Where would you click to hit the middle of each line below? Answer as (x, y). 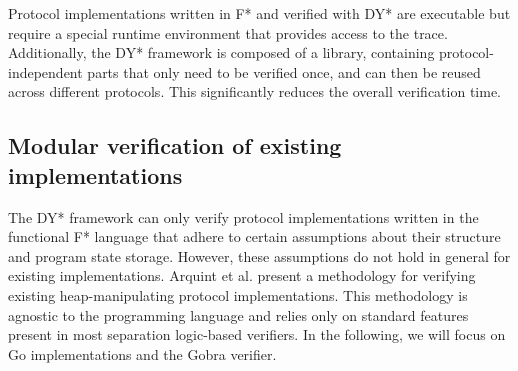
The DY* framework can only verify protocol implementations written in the (243, 216)
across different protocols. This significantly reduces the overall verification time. (255, 91)
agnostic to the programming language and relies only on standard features (238, 314)
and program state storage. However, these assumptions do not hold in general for (259, 255)
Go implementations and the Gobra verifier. (142, 353)
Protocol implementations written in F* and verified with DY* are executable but (259, 13)
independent (45, 71)
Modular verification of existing (175, 145)
